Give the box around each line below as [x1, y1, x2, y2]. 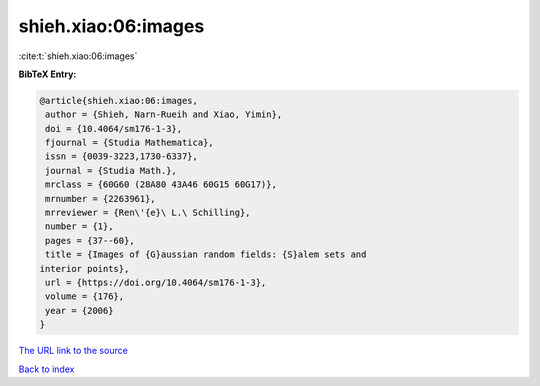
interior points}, [39, 263, 130, 274]
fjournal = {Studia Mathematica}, [45, 137, 214, 149]
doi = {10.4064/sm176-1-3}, [45, 123, 183, 134]
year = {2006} [45, 305, 114, 316]
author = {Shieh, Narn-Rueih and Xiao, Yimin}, [45, 109, 283, 120]
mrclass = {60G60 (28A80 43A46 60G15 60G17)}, [45, 179, 277, 190]
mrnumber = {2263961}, [45, 193, 157, 204]
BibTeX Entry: [18, 68, 77, 80]
